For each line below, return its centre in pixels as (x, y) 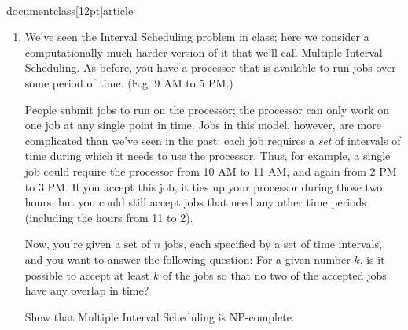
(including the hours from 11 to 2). (109, 217)
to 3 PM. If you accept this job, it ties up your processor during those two (204, 186)
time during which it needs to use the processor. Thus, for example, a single (208, 156)
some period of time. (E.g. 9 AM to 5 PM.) (129, 82)
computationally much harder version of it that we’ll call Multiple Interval (204, 52)
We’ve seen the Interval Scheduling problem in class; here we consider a (197, 37)
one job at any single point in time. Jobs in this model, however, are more (203, 125)
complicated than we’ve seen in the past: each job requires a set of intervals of (213, 140)
